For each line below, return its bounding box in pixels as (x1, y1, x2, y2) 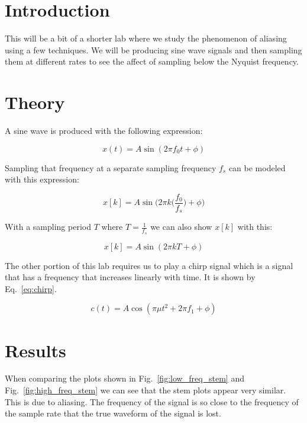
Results (5, 338, 66, 362)
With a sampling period (5, 220, 91, 233)
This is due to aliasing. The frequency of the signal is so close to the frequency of (5, 395, 299, 408)
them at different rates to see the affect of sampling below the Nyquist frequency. (5, 55, 299, 68)
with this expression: (5, 173, 79, 185)
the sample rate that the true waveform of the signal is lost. (5, 407, 221, 419)
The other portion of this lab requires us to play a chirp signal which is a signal (5, 259, 293, 271)
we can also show (150, 220, 212, 233)
